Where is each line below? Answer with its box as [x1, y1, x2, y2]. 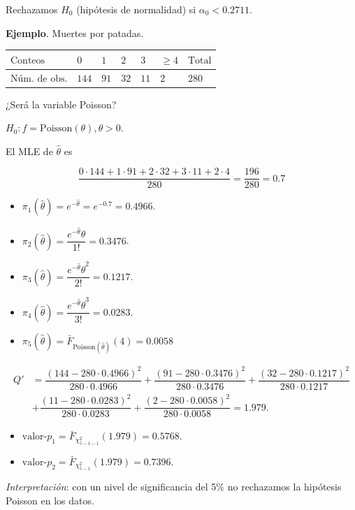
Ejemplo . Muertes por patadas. [6, 25, 144, 40]
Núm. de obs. [10, 73, 68, 84]
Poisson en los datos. [6, 493, 94, 507]
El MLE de [6, 143, 53, 158]
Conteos [10, 55, 45, 66]
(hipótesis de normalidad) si [76, 2, 196, 16]
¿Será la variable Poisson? [6, 96, 117, 111]
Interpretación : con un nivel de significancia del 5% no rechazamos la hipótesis [6, 479, 342, 494]
